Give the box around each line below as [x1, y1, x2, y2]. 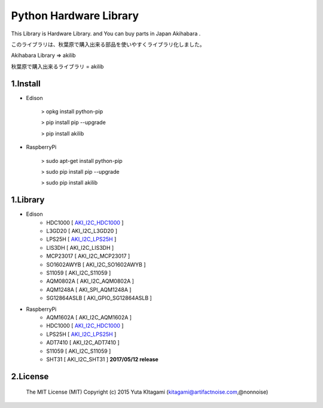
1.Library [11, 195, 45, 205]
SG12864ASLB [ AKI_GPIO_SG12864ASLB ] [46, 294, 152, 302]
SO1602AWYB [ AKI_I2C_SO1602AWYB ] [46, 261, 146, 268]
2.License [11, 371, 49, 382]
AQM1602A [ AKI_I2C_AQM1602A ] [46, 313, 132, 321]
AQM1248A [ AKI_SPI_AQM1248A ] [46, 286, 132, 293]
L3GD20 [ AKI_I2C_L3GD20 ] [46, 228, 118, 235]
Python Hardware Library [11, 9, 139, 22]
